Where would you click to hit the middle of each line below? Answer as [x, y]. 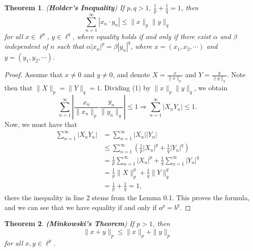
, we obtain [211, 88]
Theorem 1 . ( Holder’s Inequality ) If [64, 7]
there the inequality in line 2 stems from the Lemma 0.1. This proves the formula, [127, 198]
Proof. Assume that [34, 74]
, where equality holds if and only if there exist [142, 36]
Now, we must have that [41, 124]
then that [19, 88]
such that [70, 46]
